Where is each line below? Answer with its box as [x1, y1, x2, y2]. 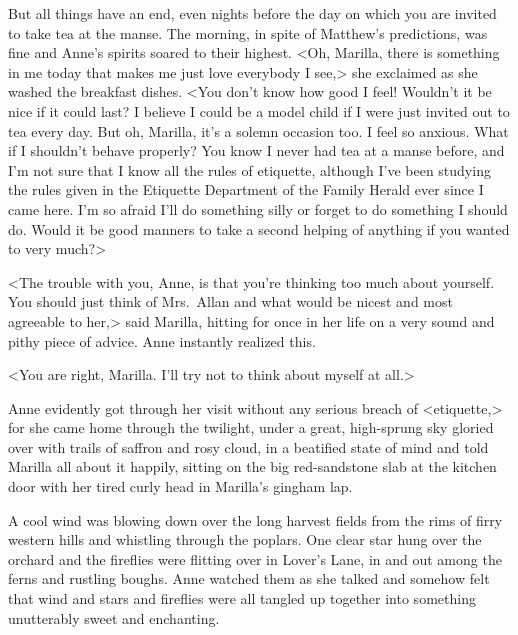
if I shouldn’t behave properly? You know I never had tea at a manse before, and [8, 140, 505, 161]
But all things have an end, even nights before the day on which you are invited [8, 3, 497, 23]
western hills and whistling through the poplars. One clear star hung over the [8, 529, 482, 550]
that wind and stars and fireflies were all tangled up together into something [8, 588, 476, 609]
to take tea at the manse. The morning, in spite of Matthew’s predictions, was [8, 22, 488, 43]
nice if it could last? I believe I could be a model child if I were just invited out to [8, 100, 510, 121]
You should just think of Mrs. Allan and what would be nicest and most [8, 291, 453, 312]
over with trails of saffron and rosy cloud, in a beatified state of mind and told [8, 436, 489, 457]
